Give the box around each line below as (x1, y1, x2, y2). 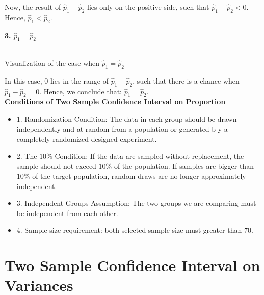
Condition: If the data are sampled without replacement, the (55, 150, 244, 161)
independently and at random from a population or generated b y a (16, 123, 228, 134)
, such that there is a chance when (133, 75, 240, 86)
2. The (16, 150, 37, 161)
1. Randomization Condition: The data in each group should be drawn (16, 113, 237, 124)
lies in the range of (50, 75, 109, 86)
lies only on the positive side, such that (87, 2, 209, 12)
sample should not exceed (16, 160, 96, 171)
